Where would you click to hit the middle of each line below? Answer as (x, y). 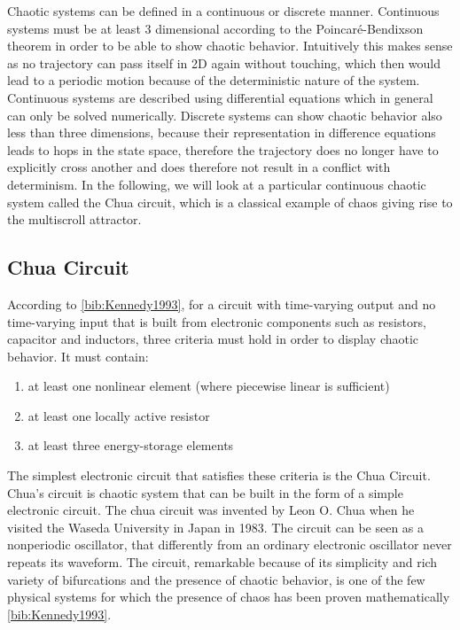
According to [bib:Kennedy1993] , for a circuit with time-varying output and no (222, 303)
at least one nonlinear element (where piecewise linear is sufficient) (209, 386)
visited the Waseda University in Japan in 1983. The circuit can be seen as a (216, 527)
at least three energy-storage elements (131, 445)
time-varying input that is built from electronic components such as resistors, (217, 321)
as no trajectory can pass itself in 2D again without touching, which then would (224, 62)
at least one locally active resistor (119, 415)
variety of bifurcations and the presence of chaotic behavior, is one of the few (216, 579)
